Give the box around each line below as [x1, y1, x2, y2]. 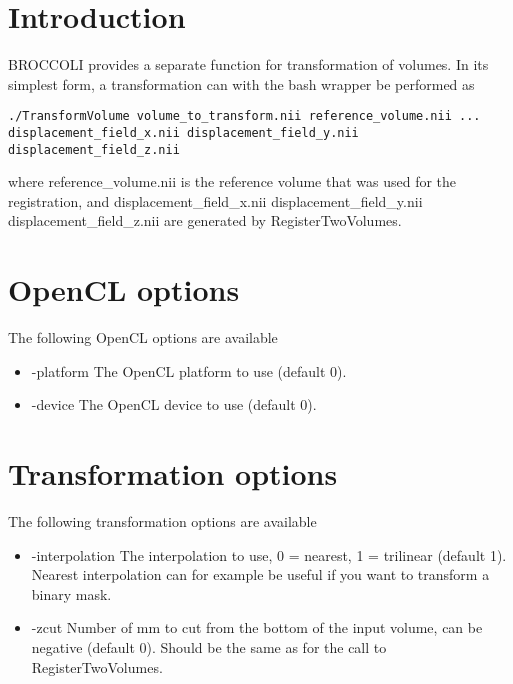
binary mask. [31, 583, 112, 604]
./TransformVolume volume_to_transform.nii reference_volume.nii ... [8, 109, 481, 124]
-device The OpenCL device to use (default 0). [31, 394, 317, 415]
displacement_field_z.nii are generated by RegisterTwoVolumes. [8, 210, 402, 231]
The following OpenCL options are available [8, 327, 278, 348]
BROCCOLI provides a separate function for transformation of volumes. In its [8, 54, 489, 75]
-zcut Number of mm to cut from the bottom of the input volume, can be [31, 617, 483, 638]
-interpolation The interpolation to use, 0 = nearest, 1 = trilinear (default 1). [31, 544, 507, 565]
